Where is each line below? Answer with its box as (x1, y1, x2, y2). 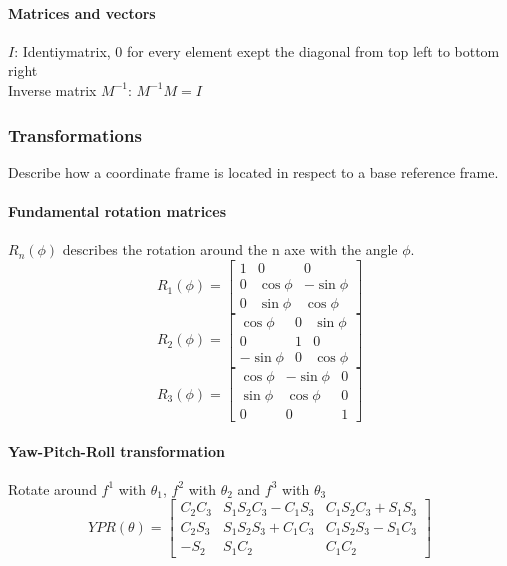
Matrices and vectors (8, 2, 156, 23)
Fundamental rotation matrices (8, 200, 226, 221)
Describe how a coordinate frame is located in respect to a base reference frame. (8, 161, 499, 182)
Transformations (8, 122, 142, 147)
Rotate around (8, 478, 97, 499)
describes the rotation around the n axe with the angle (62, 239, 398, 260)
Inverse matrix (8, 79, 97, 100)
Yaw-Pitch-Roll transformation (8, 440, 225, 461)
